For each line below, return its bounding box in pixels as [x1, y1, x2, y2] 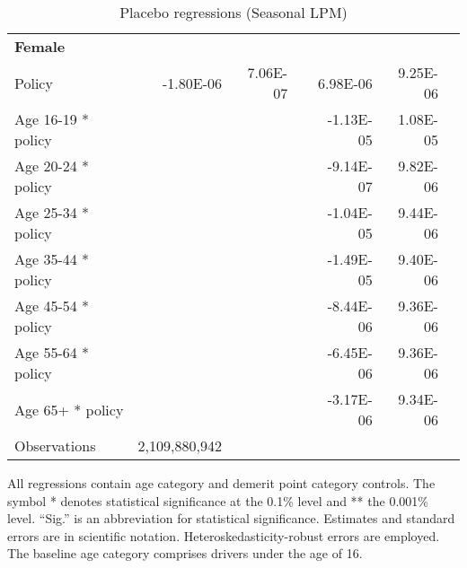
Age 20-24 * [14, 155, 90, 176]
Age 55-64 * [14, 342, 90, 363]
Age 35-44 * [14, 249, 90, 269]
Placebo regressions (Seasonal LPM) [119, 2, 348, 22]
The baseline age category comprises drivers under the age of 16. [7, 544, 363, 563]
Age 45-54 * [14, 295, 90, 316]
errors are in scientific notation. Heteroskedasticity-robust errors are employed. [7, 526, 440, 545]
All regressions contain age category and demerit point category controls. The [7, 474, 436, 492]
